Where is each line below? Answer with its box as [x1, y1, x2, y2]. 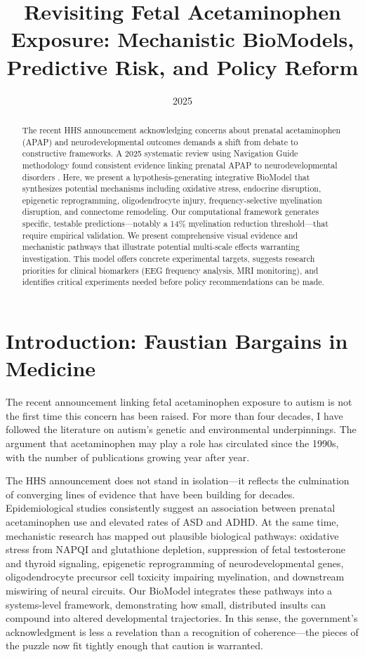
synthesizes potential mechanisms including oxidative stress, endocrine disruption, [22, 182, 321, 194]
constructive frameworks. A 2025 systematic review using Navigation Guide [22, 147, 298, 159]
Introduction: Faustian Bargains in [6, 326, 348, 355]
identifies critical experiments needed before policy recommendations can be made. [22, 276, 324, 288]
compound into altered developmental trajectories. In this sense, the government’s [6, 611, 358, 625]
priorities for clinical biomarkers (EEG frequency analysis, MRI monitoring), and [22, 264, 319, 276]
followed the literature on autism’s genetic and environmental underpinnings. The [6, 422, 357, 437]
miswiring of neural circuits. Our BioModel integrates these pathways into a [6, 583, 333, 597]
